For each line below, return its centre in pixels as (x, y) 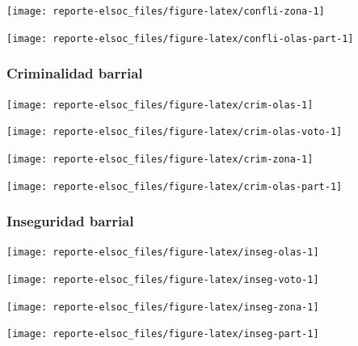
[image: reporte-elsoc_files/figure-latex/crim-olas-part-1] (175, 186)
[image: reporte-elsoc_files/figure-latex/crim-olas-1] (160, 105)
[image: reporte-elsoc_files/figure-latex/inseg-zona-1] (163, 307)
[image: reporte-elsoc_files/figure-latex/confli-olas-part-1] (180, 38)
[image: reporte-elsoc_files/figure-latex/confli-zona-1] (166, 11)
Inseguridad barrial (70, 221)
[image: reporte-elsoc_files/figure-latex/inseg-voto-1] (163, 280)
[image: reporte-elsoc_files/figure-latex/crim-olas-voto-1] (175, 132)
